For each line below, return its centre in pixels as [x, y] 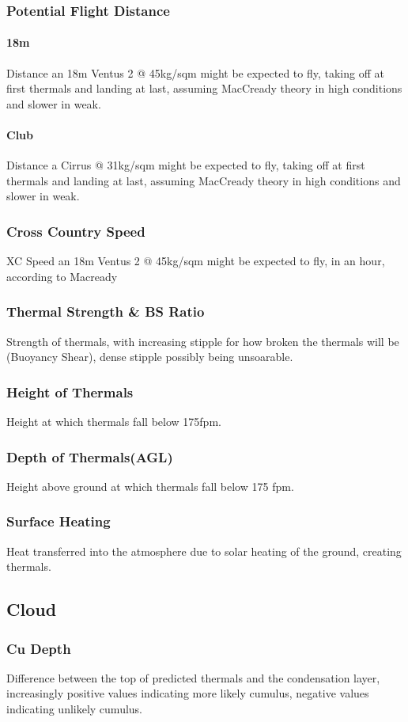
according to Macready [62, 276]
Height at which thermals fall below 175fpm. [114, 422]
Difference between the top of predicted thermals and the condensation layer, [193, 677]
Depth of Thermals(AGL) [90, 456]
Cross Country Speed [76, 231]
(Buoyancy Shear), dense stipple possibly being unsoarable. [150, 357]
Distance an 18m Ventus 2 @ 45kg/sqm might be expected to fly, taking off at [195, 72]
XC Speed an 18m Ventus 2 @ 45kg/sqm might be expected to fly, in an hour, [196, 261]
